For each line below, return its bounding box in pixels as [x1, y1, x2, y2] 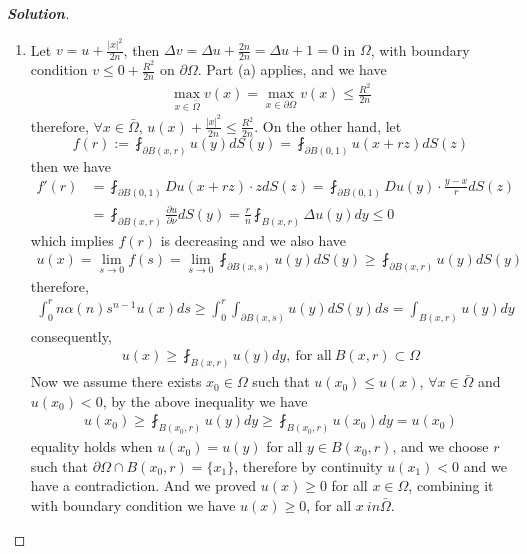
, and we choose [392, 436, 489, 457]
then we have [30, 155, 111, 176]
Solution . [7, 3, 70, 23]
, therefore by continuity [234, 455, 383, 476]
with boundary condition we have [30, 495, 236, 516]
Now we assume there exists [30, 371, 202, 392]
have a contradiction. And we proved [30, 475, 257, 496]
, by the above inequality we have [102, 390, 308, 411]
